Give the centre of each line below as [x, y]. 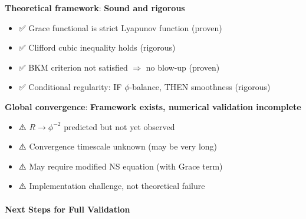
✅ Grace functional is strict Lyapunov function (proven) [120, 27]
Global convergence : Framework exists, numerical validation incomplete [153, 106]
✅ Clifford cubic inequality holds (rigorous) [97, 47]
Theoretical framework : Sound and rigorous [95, 8]
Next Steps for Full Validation [68, 209]
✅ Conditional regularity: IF [70, 87]
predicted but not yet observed [119, 126]
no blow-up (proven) [183, 67]
